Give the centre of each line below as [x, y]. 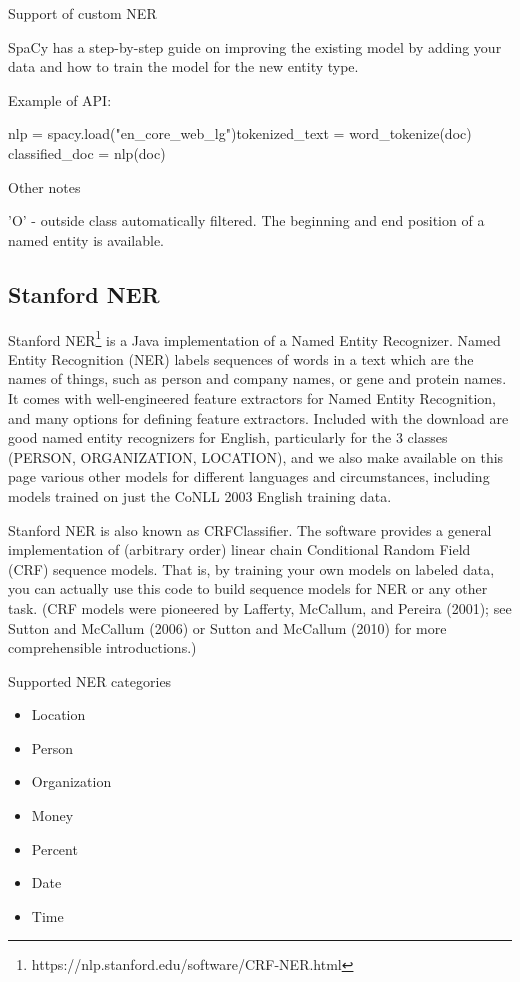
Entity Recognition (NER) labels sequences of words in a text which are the [241, 358]
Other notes [44, 186]
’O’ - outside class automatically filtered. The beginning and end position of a [246, 220]
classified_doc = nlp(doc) [87, 152]
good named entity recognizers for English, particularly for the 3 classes [228, 437]
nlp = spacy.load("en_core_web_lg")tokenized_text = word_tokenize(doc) [240, 133]
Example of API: [60, 99]
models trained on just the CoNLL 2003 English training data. [200, 495]
